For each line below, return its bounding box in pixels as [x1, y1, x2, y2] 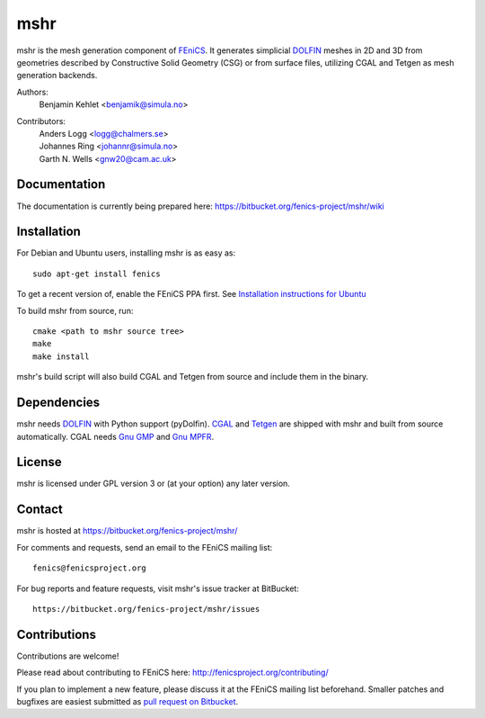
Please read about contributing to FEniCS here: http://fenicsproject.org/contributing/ [16, 667, 329, 678]
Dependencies [16, 395, 101, 410]
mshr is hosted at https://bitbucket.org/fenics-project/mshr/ [16, 525, 238, 536]
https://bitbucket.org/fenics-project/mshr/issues [32, 604, 260, 614]
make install [32, 351, 90, 362]
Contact [16, 502, 63, 517]
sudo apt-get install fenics [32, 268, 161, 279]
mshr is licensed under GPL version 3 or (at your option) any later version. [16, 478, 291, 489]
